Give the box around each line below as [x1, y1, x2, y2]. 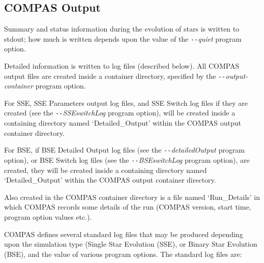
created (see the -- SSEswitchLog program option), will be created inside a [4, 107, 236, 118]
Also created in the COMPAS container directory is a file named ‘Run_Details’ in [4, 191, 260, 202]
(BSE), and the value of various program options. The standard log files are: [4, 248, 242, 259]
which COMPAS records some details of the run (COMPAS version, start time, [4, 201, 251, 212]
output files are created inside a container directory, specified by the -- [4, 70, 226, 81]
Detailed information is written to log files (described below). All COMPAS [4, 61, 240, 71]
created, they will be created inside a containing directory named [4, 164, 207, 175]
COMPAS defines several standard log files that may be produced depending [4, 228, 243, 239]
